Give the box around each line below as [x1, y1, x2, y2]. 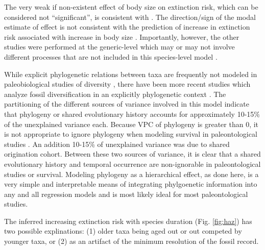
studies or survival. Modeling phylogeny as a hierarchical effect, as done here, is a [4, 168, 259, 179]
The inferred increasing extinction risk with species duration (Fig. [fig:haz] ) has [4, 215, 252, 226]
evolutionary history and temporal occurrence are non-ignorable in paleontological [4, 158, 261, 169]
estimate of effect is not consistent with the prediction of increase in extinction [4, 21, 250, 32]
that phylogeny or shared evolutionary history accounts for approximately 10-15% [4, 108, 260, 119]
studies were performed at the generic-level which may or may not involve [4, 41, 235, 52]
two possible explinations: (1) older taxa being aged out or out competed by [4, 226, 242, 236]
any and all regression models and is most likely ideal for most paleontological [4, 188, 248, 199]
